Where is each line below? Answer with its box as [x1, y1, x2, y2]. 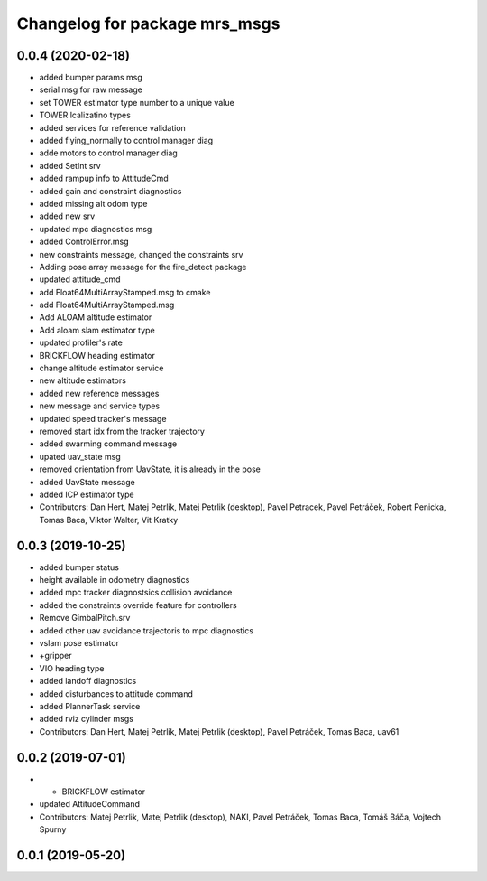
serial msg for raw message [39, 84, 143, 95]
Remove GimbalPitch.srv [39, 613, 131, 623]
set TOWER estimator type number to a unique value [39, 97, 234, 108]
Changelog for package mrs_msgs [16, 14, 280, 33]
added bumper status [39, 561, 119, 573]
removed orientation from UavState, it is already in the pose [39, 464, 261, 474]
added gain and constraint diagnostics [39, 185, 182, 196]
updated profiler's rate [39, 337, 124, 348]
